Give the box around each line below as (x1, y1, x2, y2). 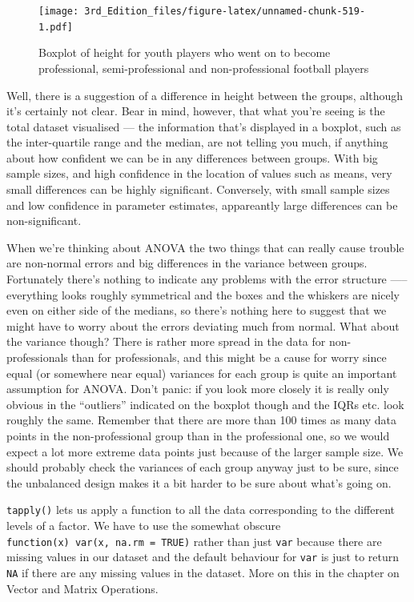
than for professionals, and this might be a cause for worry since (71, 349, 387, 365)
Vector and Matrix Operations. (6, 580, 159, 596)
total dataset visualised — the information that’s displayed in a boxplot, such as (6, 118, 401, 134)
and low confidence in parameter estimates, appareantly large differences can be (6, 196, 398, 213)
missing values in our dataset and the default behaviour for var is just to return (6, 548, 400, 565)
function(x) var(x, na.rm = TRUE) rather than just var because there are (6, 532, 382, 549)
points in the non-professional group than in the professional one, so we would (6, 427, 390, 443)
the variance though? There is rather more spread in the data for (6, 333, 326, 350)
